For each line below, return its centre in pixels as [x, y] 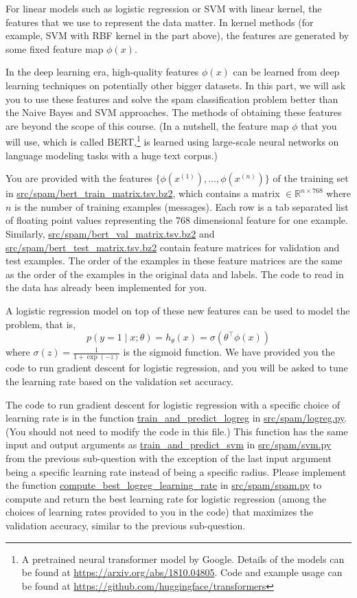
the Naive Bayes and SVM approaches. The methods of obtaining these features [174, 112]
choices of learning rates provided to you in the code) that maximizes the [160, 512]
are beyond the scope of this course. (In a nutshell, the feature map [147, 125]
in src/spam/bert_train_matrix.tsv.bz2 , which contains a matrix [143, 193]
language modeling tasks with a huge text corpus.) [112, 155]
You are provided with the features [79, 178]
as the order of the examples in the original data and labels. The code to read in [175, 274]
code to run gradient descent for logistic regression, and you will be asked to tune [177, 368]
